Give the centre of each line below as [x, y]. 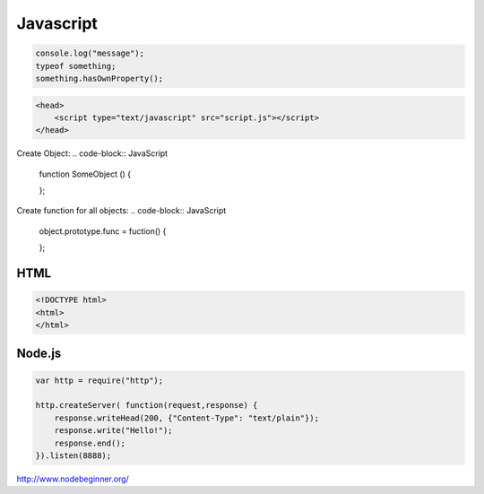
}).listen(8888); [73, 455]
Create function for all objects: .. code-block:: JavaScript [121, 211]
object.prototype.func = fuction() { [103, 231]
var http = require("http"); [99, 380]
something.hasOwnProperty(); [99, 78]
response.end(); [90, 443]
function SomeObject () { [85, 174]
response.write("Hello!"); [114, 431]
